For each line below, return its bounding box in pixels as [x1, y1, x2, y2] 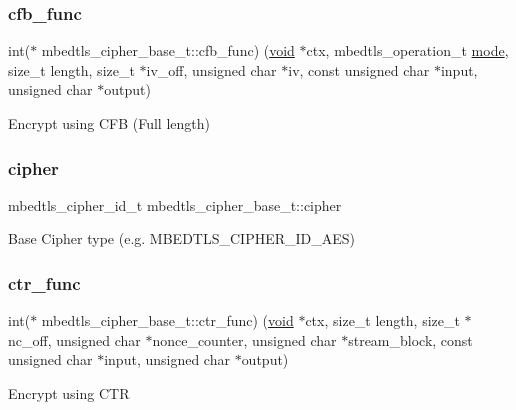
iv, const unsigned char [288, 59, 430, 80]
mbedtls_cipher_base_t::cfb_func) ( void [41, 40, 295, 61]
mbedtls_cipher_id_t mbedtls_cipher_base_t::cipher [8, 194, 342, 215]
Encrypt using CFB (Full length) [8, 113, 210, 133]
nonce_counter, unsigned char [152, 329, 337, 350]
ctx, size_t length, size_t [305, 310, 460, 331]
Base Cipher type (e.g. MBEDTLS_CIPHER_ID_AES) [8, 228, 356, 249]
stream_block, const [348, 329, 473, 350]
